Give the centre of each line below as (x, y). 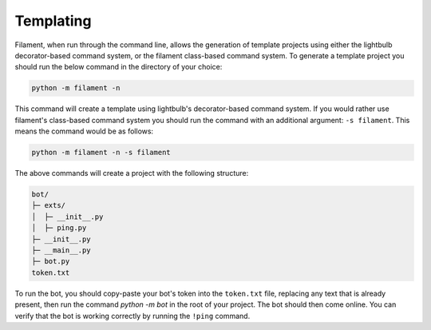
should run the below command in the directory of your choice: (119, 67)
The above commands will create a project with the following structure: (132, 173)
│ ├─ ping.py (59, 228)
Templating (53, 21)
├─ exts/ (49, 205)
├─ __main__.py (61, 250)
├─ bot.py (51, 261)
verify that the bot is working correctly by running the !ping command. (132, 316)
